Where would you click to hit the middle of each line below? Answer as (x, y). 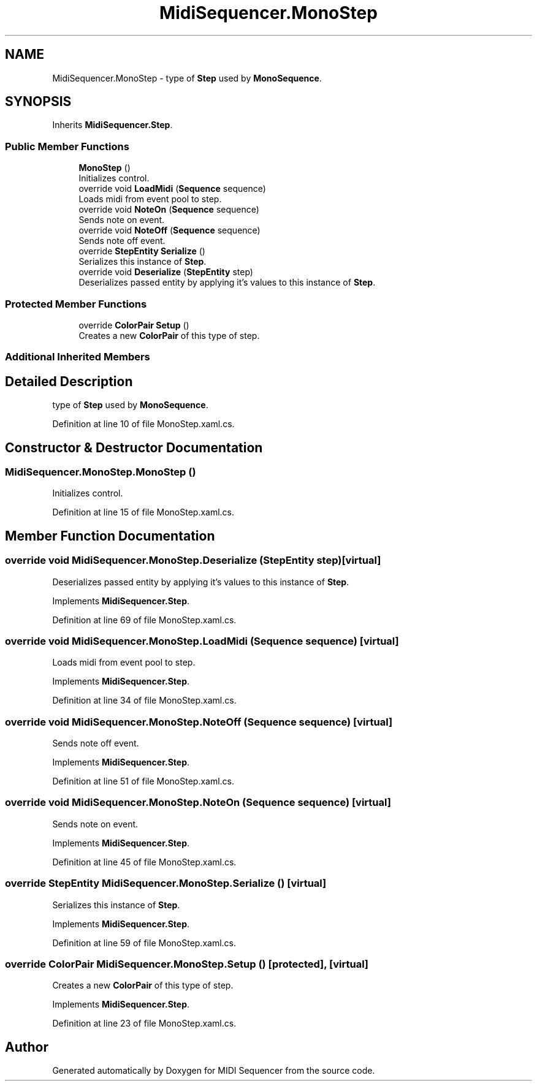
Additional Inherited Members (78, 357)
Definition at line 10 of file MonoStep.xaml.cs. (143, 424)
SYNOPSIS (38, 102)
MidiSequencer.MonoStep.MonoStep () (101, 472)
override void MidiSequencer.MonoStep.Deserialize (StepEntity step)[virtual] (193, 560)
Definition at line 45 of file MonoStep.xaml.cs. (144, 862)
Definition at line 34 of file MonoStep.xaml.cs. (144, 701)
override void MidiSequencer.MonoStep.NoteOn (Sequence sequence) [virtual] (198, 803)
